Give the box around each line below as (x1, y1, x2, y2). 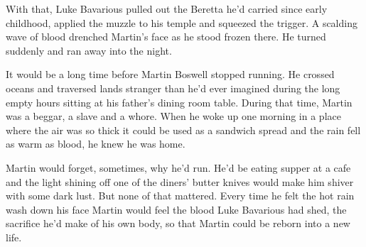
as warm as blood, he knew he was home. (6, 136, 185, 151)
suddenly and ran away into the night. (6, 43, 172, 57)
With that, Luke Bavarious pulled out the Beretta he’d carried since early (6, 1, 328, 16)
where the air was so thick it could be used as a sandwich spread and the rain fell (6, 122, 361, 137)
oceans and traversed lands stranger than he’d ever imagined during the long (6, 80, 340, 95)
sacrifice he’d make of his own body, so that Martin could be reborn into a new (6, 216, 350, 231)
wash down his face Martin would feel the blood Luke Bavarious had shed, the (6, 202, 347, 216)
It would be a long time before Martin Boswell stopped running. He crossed (6, 67, 335, 82)
